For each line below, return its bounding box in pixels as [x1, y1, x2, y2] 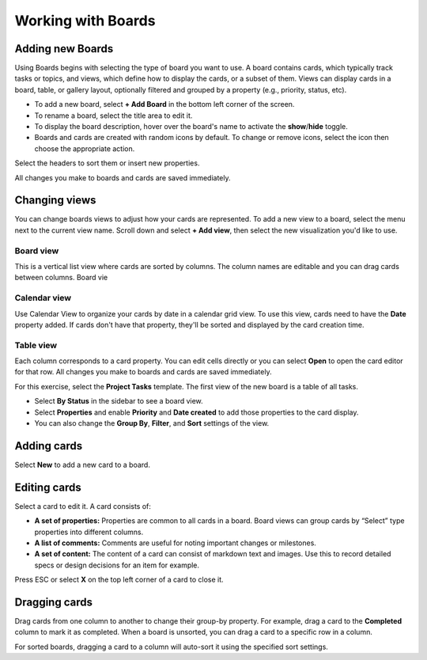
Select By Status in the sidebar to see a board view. [34, 396, 203, 406]
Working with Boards [14, 12, 156, 29]
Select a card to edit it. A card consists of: [14, 501, 152, 510]
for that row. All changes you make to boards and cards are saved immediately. [14, 367, 272, 377]
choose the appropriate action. [34, 143, 135, 154]
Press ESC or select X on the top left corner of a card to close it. [14, 575, 225, 585]
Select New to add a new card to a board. [14, 460, 150, 469]
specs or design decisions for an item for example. [34, 560, 200, 570]
